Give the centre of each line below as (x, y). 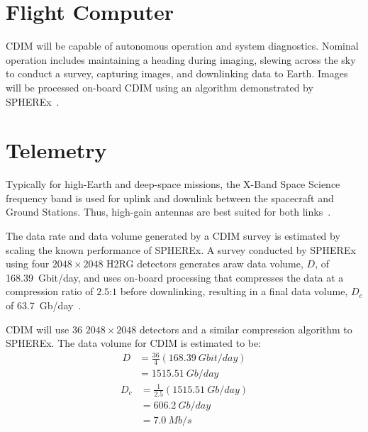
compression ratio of (50, 291)
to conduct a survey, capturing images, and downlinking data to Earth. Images (177, 73)
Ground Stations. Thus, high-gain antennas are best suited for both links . (168, 212)
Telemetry (56, 150)
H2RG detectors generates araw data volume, (205, 264)
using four (28, 264)
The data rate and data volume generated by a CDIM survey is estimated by (173, 236)
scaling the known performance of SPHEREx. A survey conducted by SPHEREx (181, 249)
